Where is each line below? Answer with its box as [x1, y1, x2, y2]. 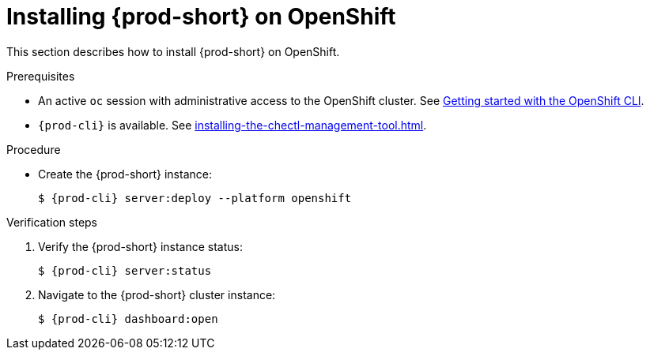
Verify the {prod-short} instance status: [38, 239, 243, 253]
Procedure [6, 142, 61, 156]
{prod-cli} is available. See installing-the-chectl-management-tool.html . [38, 118, 427, 132]
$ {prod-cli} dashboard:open [38, 312, 218, 325]
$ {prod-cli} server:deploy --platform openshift [38, 191, 352, 204]
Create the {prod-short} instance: [38, 167, 212, 181]
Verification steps [6, 215, 98, 229]
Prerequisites [6, 69, 75, 83]
